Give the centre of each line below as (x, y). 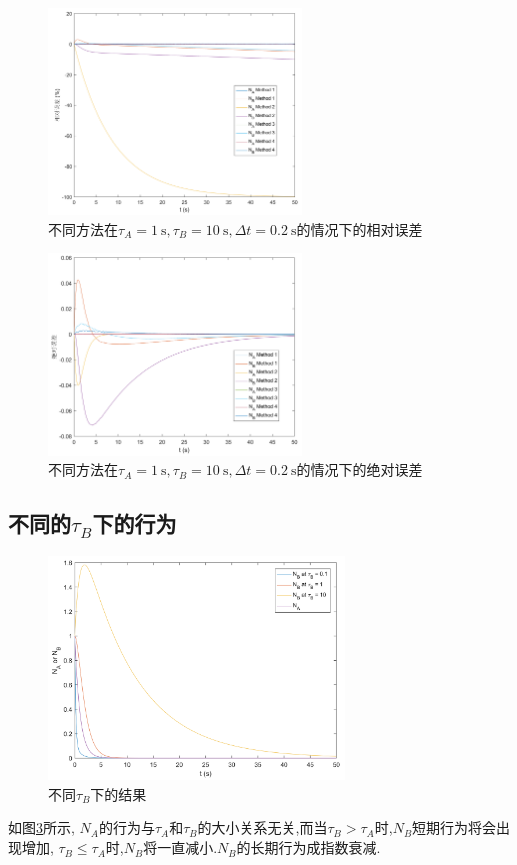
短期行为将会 (454, 827)
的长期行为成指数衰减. (308, 847)
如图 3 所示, (41, 827)
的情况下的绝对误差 (359, 469)
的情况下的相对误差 (359, 228)
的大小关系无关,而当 (262, 827)
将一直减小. (180, 847)
